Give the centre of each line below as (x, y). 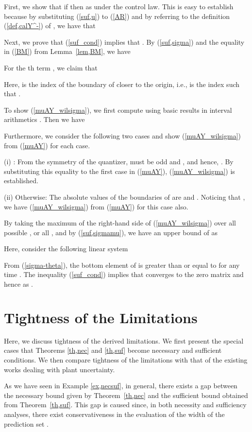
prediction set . (26, 423)
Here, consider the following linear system (66, 249)
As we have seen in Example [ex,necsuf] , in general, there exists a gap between (121, 386)
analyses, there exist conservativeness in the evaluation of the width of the (114, 414)
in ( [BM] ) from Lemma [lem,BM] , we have (67, 51)
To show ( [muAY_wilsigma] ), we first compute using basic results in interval (118, 110)
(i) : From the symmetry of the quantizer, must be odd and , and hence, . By (119, 162)
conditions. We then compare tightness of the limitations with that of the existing (126, 359)
